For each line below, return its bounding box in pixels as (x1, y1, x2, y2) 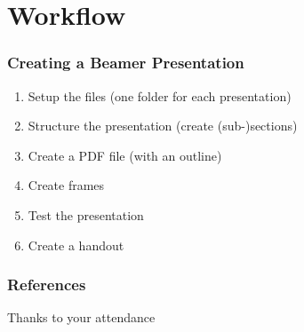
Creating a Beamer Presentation (7, 51, 244, 74)
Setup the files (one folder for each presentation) (28, 86, 292, 105)
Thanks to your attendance (7, 308, 156, 327)
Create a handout (28, 235, 124, 254)
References (7, 273, 86, 296)
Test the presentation (28, 205, 144, 224)
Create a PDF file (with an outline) (28, 146, 222, 164)
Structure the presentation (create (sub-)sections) (28, 116, 298, 135)
